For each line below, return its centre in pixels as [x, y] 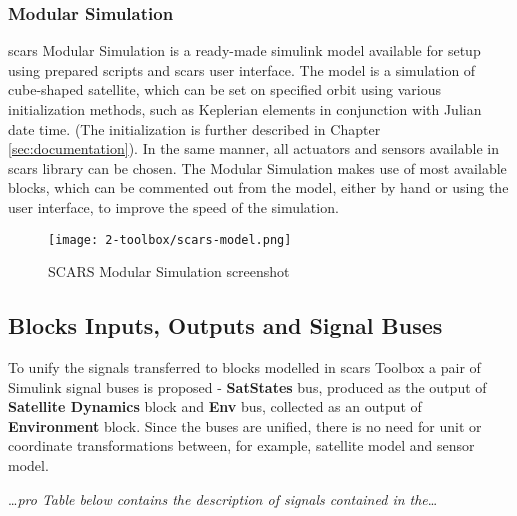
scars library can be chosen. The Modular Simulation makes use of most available [257, 167]
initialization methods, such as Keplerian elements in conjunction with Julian [245, 109]
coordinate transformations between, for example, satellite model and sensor [241, 445]
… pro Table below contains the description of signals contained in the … [223, 498]
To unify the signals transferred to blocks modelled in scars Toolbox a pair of [244, 367]
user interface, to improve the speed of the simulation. [173, 206]
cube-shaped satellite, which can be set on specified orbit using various [224, 89]
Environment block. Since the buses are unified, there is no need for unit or [245, 425]
